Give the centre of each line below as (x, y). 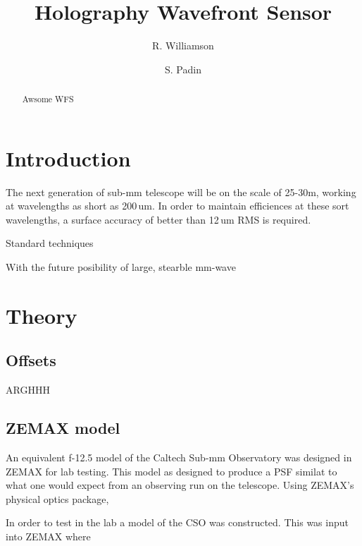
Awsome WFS (48, 99)
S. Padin (183, 69)
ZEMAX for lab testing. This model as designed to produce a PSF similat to (171, 471)
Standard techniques (50, 243)
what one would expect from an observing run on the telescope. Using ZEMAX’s (180, 485)
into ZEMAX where (48, 536)
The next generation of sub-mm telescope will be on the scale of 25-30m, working (181, 192)
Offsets (31, 360)
